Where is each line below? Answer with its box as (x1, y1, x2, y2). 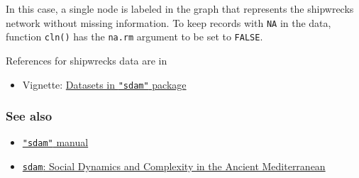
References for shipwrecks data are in (6, 52, 167, 67)
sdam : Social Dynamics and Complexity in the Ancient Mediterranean (22, 159, 326, 174)
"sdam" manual (22, 135, 89, 150)
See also (6, 107, 53, 125)
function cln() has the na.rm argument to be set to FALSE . (6, 29, 263, 44)
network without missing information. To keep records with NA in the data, (6, 15, 331, 30)
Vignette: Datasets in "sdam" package (22, 77, 187, 91)
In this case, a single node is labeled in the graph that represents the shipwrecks (6, 1, 354, 16)
